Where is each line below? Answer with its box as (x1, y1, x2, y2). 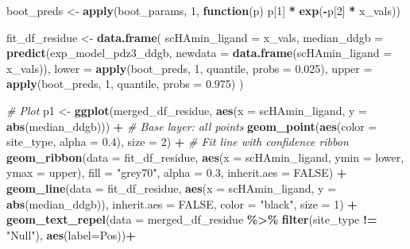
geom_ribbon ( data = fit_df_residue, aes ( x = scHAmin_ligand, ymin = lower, (6, 148, 404, 165)
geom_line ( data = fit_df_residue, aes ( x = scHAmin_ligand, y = (6, 179, 337, 196)
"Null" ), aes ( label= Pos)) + (6, 226, 136, 243)
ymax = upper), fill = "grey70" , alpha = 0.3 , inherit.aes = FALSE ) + (6, 164, 347, 181)
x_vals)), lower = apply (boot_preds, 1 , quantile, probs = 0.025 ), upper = (6, 59, 373, 76)
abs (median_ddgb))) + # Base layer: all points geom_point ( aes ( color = (6, 117, 377, 134)
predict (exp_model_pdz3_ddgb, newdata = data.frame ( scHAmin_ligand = (6, 44, 393, 61)
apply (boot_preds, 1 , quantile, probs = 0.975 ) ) (6, 75, 244, 92)
